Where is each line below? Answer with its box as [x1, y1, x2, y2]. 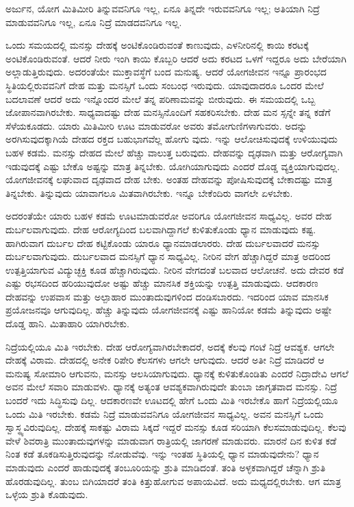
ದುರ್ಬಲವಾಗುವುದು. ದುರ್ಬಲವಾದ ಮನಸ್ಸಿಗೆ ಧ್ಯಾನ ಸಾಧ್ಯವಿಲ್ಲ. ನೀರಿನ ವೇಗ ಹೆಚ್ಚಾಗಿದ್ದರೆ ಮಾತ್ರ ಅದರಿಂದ [5, 249, 331, 263]
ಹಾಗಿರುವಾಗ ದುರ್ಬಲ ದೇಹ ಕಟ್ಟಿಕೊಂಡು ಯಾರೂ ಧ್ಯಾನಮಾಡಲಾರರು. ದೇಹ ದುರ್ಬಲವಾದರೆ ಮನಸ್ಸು [5, 235, 320, 250]
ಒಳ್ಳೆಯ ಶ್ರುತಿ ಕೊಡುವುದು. [5, 487, 88, 502]
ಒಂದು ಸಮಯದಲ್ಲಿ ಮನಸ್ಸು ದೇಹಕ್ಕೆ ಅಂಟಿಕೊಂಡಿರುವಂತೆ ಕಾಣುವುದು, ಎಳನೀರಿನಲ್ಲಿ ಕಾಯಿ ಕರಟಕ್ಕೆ [5, 38, 309, 52]
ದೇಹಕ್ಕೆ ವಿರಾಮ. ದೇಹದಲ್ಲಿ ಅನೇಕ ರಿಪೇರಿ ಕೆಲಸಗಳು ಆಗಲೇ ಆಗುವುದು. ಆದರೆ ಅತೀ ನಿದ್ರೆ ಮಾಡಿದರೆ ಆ [5, 353, 325, 367]
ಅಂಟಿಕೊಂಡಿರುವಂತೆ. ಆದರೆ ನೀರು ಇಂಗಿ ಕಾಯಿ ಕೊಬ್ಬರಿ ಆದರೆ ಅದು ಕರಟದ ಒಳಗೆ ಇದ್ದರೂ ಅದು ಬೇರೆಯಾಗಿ [5, 51, 346, 65]
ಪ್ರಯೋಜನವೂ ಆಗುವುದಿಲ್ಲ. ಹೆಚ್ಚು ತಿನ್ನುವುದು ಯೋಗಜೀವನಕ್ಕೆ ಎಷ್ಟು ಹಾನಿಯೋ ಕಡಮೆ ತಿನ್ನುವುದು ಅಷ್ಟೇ [5, 303, 332, 317]
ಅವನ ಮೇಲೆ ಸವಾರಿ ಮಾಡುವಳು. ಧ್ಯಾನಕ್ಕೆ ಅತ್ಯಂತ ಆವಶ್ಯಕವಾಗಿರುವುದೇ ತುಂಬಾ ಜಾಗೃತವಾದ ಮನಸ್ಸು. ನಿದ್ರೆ [5, 379, 337, 394]
